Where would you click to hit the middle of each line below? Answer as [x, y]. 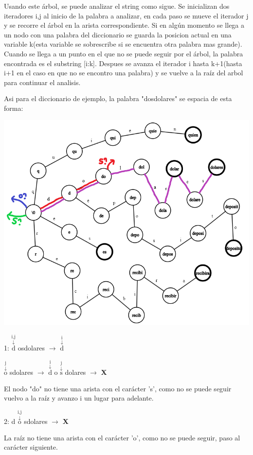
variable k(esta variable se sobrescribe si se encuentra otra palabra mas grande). [123, 44]
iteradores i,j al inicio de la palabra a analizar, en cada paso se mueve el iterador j [126, 15]
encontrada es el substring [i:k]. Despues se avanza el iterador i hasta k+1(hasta [123, 63]
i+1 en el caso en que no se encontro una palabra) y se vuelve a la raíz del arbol [124, 73]
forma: [14, 108]
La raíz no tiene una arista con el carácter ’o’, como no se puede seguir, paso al [122, 437]
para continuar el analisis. [42, 82]
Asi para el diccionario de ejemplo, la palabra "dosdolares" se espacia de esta [118, 98]
